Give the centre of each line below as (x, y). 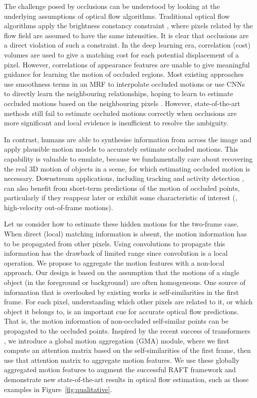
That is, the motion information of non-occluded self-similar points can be (116, 321)
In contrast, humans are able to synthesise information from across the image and (128, 139)
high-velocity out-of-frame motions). (59, 207)
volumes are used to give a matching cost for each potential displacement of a (122, 54)
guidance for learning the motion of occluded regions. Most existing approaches (124, 74)
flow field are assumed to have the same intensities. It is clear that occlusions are (126, 35)
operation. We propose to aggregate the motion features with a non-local (114, 262)
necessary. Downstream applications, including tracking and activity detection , (124, 178)
